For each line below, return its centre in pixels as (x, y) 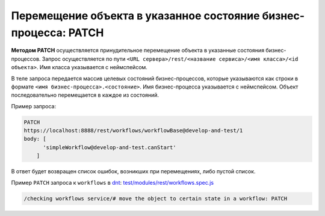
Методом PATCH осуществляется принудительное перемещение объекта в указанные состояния (138, 51)
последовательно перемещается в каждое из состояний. (85, 95)
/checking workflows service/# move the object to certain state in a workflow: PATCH (156, 198)
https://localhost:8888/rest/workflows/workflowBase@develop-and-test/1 (133, 131)
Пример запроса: (34, 106)
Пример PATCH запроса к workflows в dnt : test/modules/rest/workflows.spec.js (112, 182)
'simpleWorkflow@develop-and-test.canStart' (110, 147)
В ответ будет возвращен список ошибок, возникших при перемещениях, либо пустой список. (133, 171)
